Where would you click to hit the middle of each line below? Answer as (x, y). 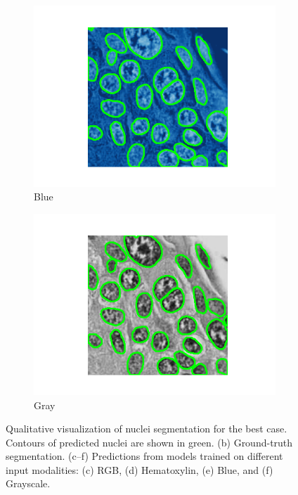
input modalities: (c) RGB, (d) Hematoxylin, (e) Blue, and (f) (140, 469)
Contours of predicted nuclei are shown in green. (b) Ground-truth (149, 442)
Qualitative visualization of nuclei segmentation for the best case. (147, 429)
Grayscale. (28, 483)
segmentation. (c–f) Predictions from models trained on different (144, 456)
